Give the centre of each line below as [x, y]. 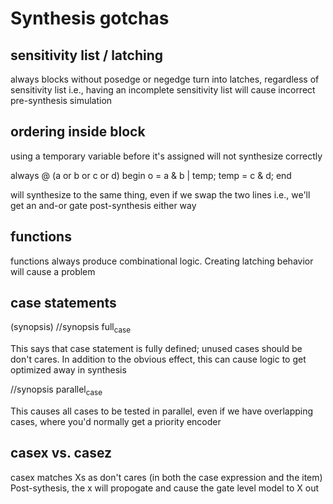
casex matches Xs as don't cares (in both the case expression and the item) [166, 477]
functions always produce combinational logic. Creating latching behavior [162, 261]
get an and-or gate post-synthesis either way [103, 205]
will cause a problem [53, 271]
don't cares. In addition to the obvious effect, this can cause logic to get [158, 359]
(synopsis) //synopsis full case [71, 328]
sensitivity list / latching [86, 55]
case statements [63, 303]
